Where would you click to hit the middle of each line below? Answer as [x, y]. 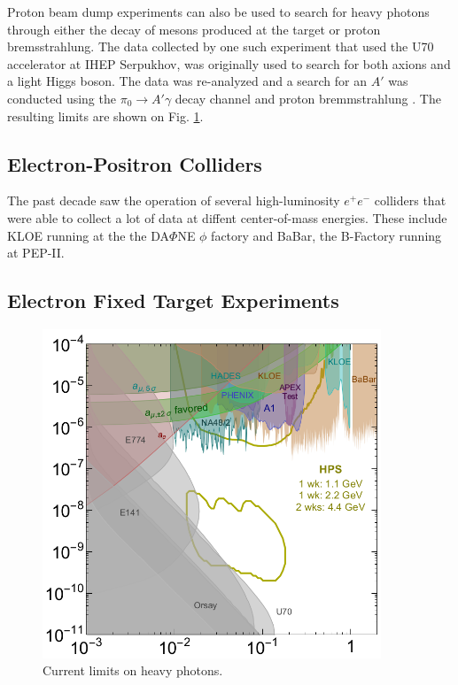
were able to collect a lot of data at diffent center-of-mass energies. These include [227, 217]
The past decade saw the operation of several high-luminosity [174, 200]
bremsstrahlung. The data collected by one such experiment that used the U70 [221, 46]
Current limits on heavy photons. [133, 670]
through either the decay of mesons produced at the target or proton [194, 29]
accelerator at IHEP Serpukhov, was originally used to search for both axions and [229, 63]
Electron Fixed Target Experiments [173, 300]
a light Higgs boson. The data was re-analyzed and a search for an [187, 81]
